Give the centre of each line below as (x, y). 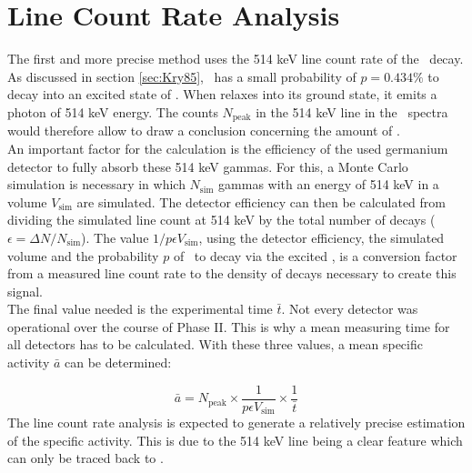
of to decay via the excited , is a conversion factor (315, 255)
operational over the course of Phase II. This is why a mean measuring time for (229, 326)
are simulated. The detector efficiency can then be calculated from (261, 201)
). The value (115, 237)
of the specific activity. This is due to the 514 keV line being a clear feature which (235, 440)
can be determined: (118, 362)
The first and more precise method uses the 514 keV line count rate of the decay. (236, 59)
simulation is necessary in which (96, 184)
